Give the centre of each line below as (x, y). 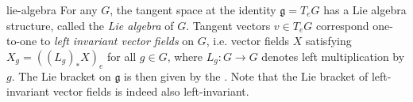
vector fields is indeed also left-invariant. (151, 91)
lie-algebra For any (52, 9)
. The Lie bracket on (61, 76)
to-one (22, 41)
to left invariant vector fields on (117, 41)
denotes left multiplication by (333, 56)
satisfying (329, 41)
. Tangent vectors (228, 25)
